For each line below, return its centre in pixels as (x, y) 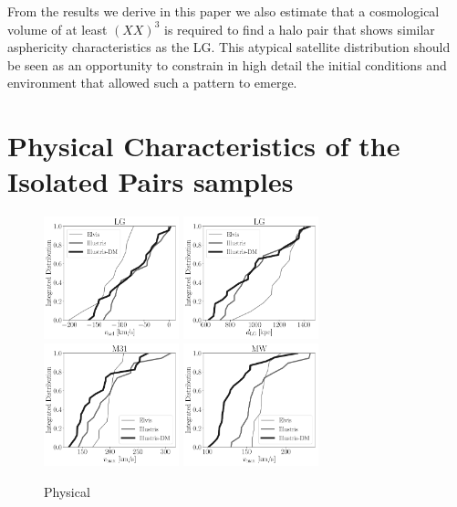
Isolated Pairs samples (151, 181)
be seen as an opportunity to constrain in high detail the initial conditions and (227, 64)
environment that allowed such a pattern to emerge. (152, 83)
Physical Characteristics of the (204, 146)
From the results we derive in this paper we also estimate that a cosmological (223, 11)
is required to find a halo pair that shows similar (300, 29)
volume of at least (57, 29)
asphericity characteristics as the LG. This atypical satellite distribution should (229, 47)
